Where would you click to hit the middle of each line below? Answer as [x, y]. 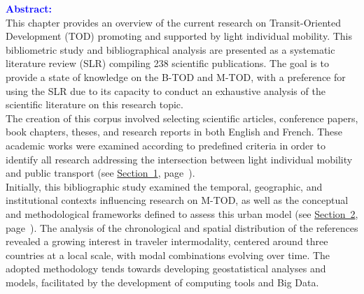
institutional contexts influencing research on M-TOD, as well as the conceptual [177, 200]
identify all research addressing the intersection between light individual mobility [179, 159]
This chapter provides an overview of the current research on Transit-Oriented [173, 22]
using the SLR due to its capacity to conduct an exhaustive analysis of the [166, 90]
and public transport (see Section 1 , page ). [100, 173]
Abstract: [29, 8]
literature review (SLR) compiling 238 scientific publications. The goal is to [167, 63]
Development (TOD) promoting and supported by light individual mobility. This [179, 36]
